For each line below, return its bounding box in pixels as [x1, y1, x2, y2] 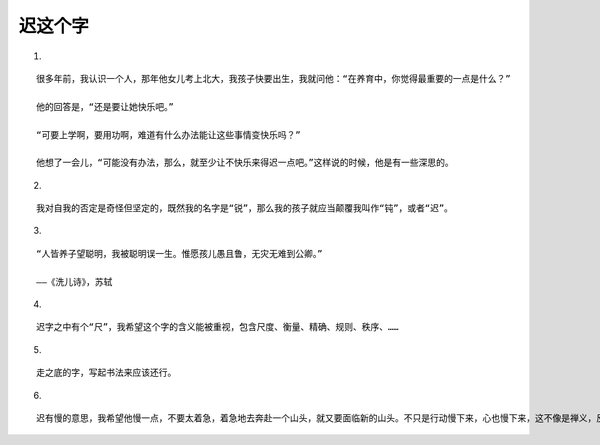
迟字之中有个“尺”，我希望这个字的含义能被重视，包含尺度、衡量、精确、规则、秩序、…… [36, 321, 399, 333]
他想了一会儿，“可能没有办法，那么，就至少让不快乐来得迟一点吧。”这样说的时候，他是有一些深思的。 [36, 157, 454, 169]
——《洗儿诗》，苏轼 [36, 276, 113, 287]
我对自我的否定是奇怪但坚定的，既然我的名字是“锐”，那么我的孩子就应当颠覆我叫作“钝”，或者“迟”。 [36, 203, 454, 214]
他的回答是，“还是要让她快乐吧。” [36, 101, 174, 112]
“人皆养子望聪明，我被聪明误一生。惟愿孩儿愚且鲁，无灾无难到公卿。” [36, 248, 323, 259]
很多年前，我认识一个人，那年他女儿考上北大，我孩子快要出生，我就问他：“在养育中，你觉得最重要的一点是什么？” [36, 73, 511, 84]
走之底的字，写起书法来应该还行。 [36, 367, 177, 379]
